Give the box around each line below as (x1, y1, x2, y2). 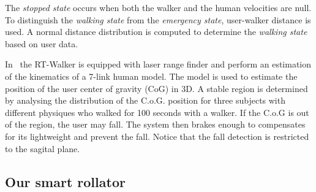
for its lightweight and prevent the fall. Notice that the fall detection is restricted (5, 129, 309, 142)
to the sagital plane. (5, 142, 80, 155)
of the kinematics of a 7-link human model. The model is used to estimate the (5, 69, 298, 82)
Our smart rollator (5, 172, 126, 191)
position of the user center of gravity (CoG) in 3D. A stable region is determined (5, 82, 308, 94)
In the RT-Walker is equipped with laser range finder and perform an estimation (5, 58, 312, 71)
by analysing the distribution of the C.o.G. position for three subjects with (5, 94, 285, 107)
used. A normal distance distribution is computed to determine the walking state (5, 25, 307, 38)
